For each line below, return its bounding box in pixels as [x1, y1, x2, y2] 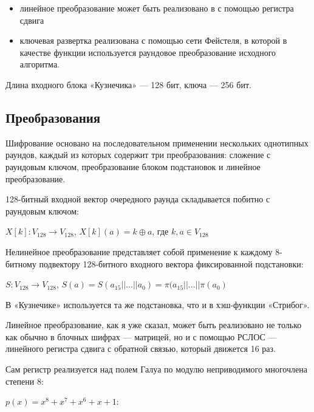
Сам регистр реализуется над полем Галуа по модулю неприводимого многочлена [5, 363, 307, 376]
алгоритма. [19, 58, 60, 70]
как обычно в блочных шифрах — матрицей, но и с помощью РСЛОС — [5, 330, 277, 343]
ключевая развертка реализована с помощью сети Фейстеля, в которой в [19, 34, 287, 47]
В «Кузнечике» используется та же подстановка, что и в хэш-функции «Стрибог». [5, 298, 310, 311]
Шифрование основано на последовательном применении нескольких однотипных [5, 136, 309, 149]
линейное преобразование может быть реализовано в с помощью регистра [19, 2, 294, 14]
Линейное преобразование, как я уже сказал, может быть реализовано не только [5, 318, 302, 331]
